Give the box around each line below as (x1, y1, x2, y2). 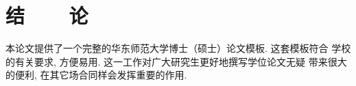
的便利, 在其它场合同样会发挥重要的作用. (5, 68, 187, 82)
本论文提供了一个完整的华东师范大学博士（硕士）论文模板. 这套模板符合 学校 (5, 41, 351, 55)
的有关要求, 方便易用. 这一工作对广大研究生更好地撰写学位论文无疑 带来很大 (5, 54, 347, 68)
